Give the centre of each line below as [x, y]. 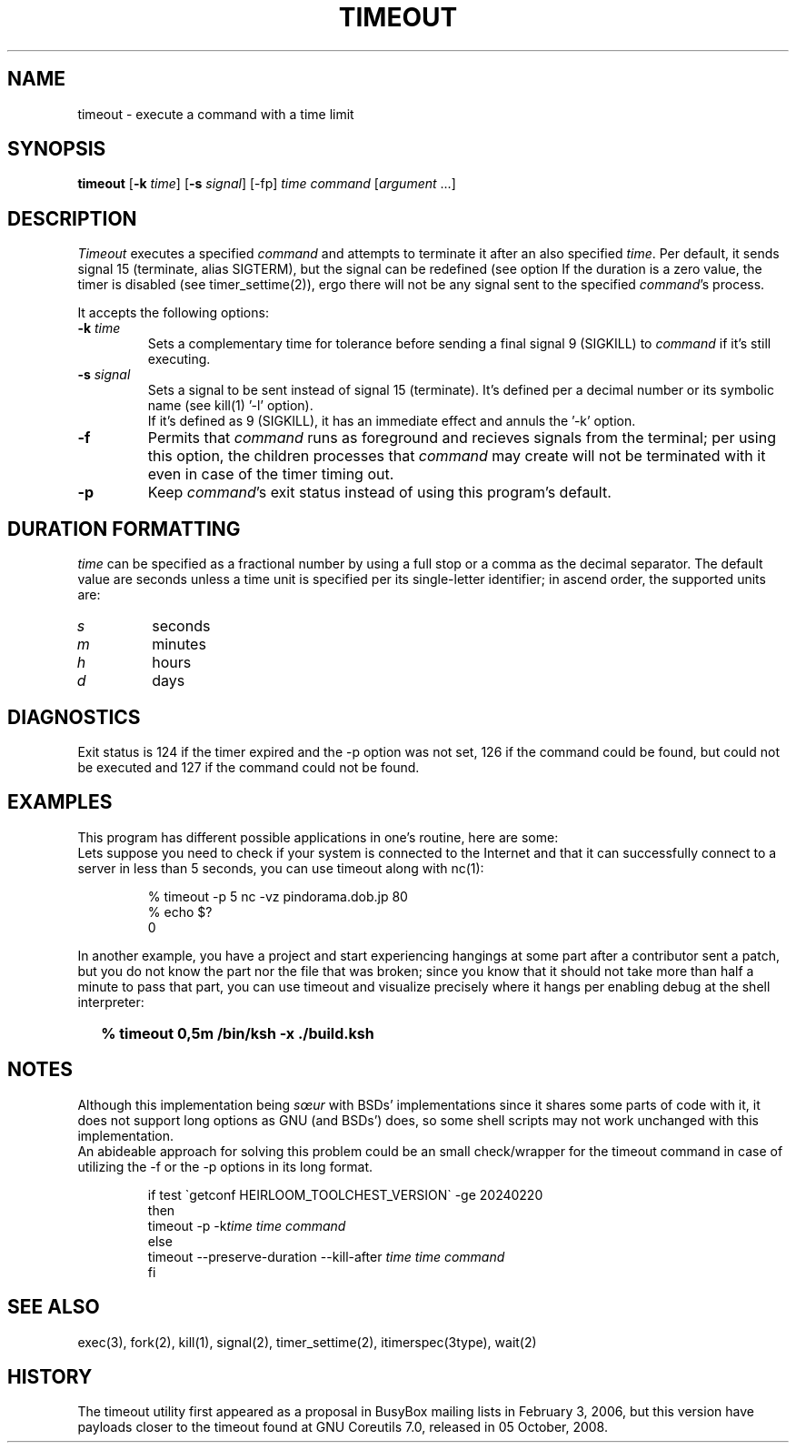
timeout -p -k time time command [247, 1225]
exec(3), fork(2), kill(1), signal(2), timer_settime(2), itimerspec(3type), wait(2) [307, 1342]
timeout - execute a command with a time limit [216, 114]
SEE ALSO [54, 1307]
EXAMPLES [60, 802]
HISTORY [50, 1376]
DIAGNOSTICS [74, 717]
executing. [179, 359]
